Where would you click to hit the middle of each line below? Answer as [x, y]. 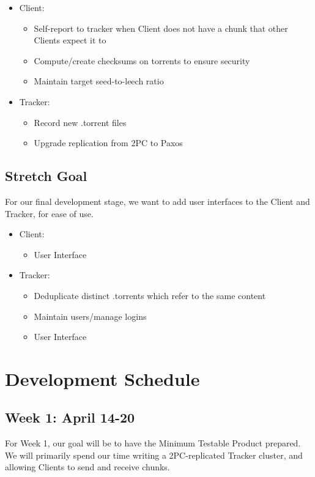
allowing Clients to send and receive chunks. [87, 467]
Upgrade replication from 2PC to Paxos [108, 143]
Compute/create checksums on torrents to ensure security [142, 60]
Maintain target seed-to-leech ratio [99, 81]
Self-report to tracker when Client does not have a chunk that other [161, 28]
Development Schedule [102, 378]
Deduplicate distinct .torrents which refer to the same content [150, 295]
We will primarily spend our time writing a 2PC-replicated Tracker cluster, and [154, 455]
